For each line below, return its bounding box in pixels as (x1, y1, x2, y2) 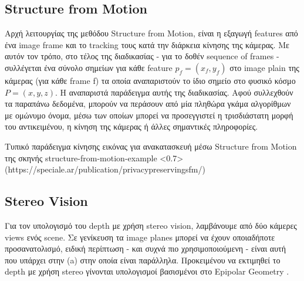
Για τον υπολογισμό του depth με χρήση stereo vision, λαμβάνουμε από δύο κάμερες (5, 219, 297, 231)
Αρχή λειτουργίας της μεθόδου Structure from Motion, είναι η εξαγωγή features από (5, 27, 298, 39)
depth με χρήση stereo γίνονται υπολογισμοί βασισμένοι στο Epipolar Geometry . (5, 265, 289, 277)
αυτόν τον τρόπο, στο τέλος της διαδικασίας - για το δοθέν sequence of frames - (5, 50, 279, 62)
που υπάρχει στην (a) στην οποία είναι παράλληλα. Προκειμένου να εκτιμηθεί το (5, 253, 281, 266)
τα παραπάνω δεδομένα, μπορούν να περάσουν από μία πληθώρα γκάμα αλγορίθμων (5, 97, 291, 110)
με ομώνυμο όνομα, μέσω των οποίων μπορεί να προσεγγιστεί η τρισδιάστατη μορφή (5, 109, 293, 121)
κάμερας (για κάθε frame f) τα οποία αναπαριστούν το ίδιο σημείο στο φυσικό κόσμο (5, 74, 296, 86)
